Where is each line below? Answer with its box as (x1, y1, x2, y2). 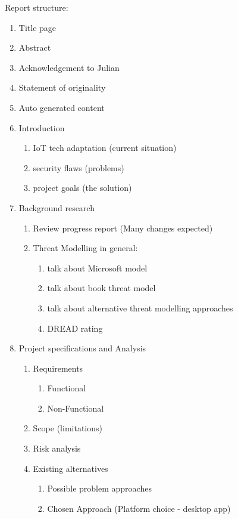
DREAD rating (47, 322, 103, 334)
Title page (18, 21, 57, 33)
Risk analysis (33, 442, 81, 455)
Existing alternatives (33, 462, 108, 474)
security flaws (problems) (33, 161, 124, 174)
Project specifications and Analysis (18, 342, 146, 354)
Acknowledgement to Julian (18, 61, 120, 73)
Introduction (18, 121, 65, 134)
